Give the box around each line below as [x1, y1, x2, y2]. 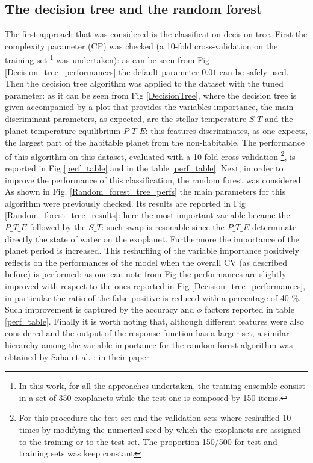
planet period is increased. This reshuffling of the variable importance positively [5, 244, 300, 257]
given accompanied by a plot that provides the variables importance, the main [5, 100, 294, 113]
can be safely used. [219, 65, 289, 78]
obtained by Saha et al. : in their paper [5, 350, 150, 363]
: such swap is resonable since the [101, 221, 225, 233]
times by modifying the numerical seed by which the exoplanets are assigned [19, 423, 301, 435]
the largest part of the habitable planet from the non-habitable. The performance [5, 136, 305, 149]
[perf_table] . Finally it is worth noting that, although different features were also [5, 314, 304, 327]
